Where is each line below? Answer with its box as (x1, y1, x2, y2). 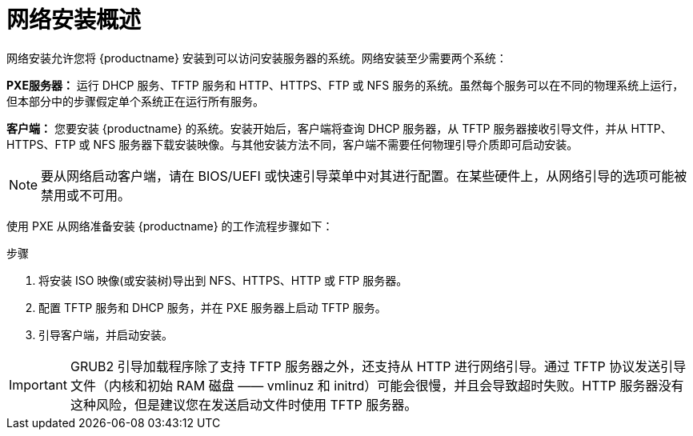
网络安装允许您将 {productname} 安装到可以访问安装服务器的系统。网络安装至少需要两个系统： (6, 50, 507, 65)
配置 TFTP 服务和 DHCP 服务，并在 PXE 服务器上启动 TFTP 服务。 (38, 300, 387, 314)
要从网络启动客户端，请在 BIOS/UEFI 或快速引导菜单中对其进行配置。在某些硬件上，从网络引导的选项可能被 (41, 167, 687, 184)
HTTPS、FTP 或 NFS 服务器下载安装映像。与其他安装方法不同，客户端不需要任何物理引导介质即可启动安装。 (6, 137, 579, 151)
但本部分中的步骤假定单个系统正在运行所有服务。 (6, 94, 264, 108)
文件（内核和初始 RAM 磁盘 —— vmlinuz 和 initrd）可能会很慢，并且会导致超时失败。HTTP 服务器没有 (70, 377, 684, 394)
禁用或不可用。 (41, 186, 131, 203)
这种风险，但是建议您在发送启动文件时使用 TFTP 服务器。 (70, 396, 418, 413)
